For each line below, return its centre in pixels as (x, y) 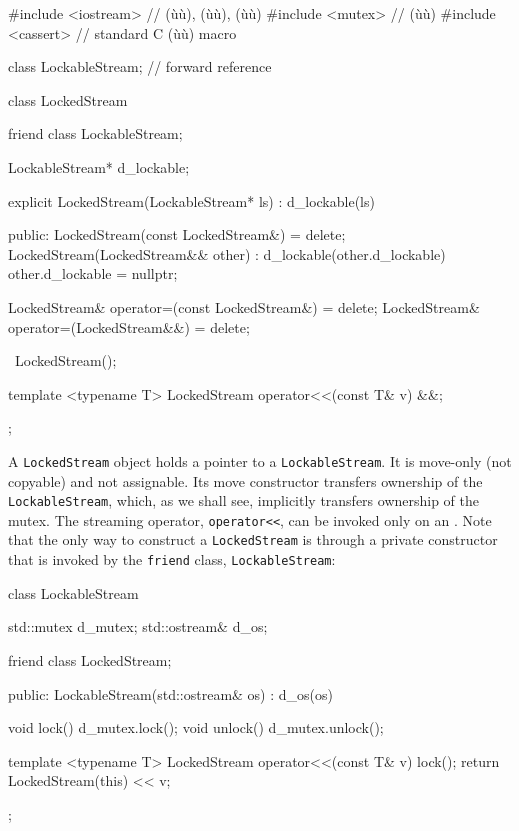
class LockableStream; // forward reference (140, 66)
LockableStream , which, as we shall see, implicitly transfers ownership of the (244, 500)
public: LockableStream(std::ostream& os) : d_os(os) (170, 693)
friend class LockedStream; (90, 659)
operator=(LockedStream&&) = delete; (129, 326)
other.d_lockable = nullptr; (93, 273)
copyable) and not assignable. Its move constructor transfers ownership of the (245, 480)
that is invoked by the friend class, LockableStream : (172, 559)
